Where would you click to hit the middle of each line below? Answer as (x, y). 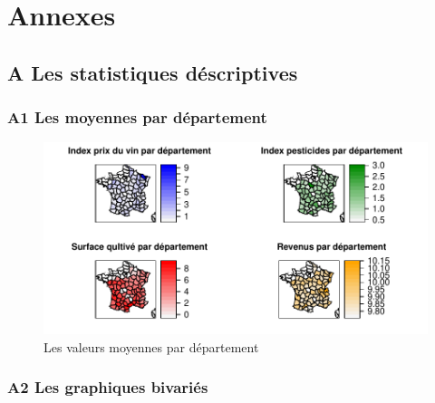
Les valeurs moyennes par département (151, 346)
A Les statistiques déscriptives (153, 72)
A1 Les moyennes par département (137, 117)
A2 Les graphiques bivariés (108, 387)
